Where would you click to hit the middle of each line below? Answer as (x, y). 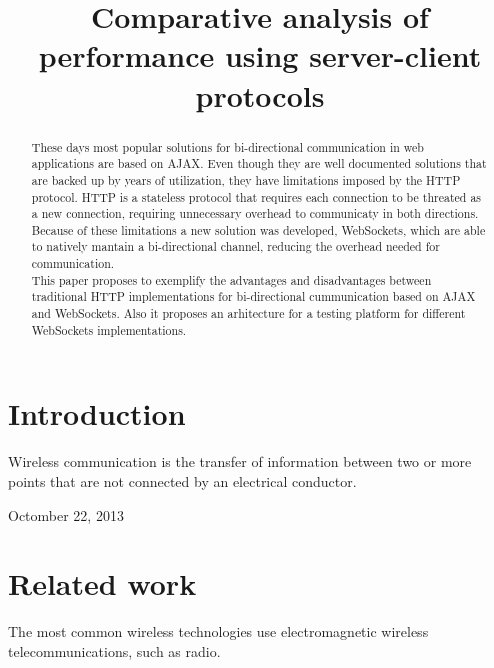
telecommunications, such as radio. (114, 650)
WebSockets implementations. (109, 329)
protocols (260, 94)
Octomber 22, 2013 (66, 514)
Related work (102, 583)
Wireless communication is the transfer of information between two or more (240, 461)
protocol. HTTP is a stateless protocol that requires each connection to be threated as (256, 196)
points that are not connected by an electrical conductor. (182, 480)
